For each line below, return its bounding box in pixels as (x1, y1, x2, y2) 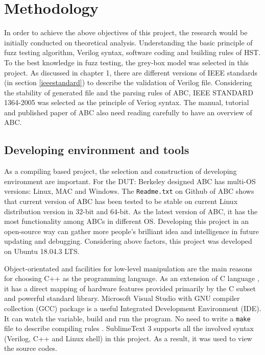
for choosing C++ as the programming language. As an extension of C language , (4, 273, 259, 284)
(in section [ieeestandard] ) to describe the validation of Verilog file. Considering (4, 77, 252, 88)
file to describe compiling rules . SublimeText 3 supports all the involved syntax (4, 323, 254, 334)
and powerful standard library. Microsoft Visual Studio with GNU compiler (4, 293, 240, 303)
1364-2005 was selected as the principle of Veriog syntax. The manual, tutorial (4, 97, 249, 108)
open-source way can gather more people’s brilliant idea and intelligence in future (4, 225, 259, 236)
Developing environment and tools (4, 142, 189, 158)
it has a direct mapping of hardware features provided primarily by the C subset (4, 283, 256, 293)
